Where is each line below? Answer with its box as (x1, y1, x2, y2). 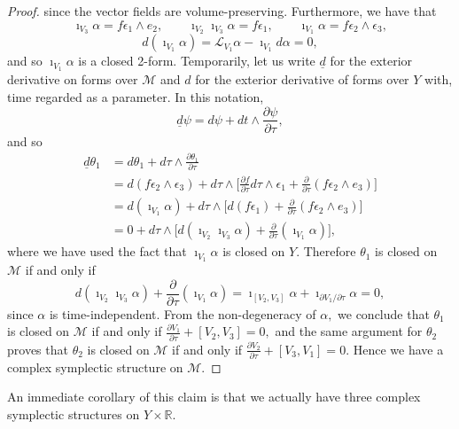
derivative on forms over (7, 70, 138, 89)
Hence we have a (353, 339, 444, 358)
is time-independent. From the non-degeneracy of (49, 304, 316, 323)
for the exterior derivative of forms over (195, 70, 409, 89)
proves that (7, 339, 68, 358)
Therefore (303, 242, 356, 261)
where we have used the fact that (7, 242, 187, 261)
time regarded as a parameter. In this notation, (7, 87, 264, 105)
